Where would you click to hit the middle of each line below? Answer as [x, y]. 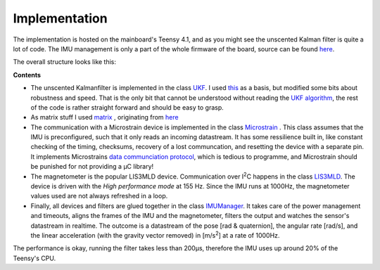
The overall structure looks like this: [64, 62]
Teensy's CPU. [34, 258]
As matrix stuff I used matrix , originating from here [104, 117]
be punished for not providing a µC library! [92, 167]
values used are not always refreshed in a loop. [99, 196]
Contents [27, 75]
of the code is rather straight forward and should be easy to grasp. [127, 107]
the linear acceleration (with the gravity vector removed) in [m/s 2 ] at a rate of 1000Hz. [155, 234]
